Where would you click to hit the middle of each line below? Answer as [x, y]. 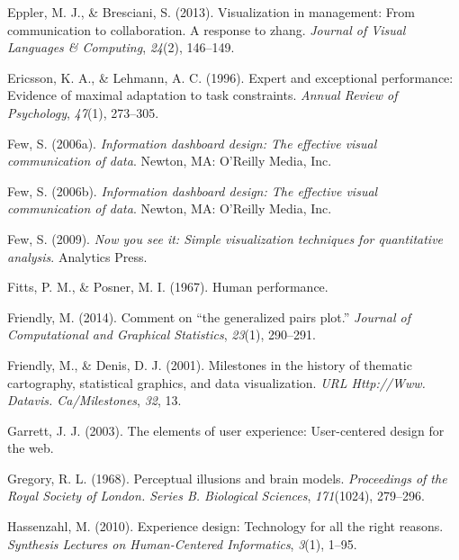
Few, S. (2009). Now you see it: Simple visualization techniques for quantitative [225, 238]
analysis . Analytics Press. [77, 256]
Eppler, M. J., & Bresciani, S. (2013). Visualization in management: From [211, 12]
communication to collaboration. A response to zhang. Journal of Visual [207, 29]
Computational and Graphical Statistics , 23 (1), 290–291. [162, 334]
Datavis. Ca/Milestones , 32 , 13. [94, 400]
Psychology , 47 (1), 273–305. [83, 112]
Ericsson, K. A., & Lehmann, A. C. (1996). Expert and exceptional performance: [230, 77]
